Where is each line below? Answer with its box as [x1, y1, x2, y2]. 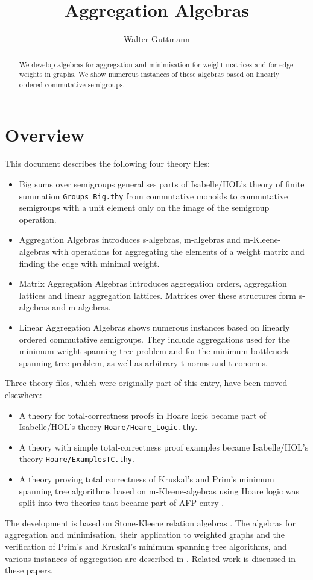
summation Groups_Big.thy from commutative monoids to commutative [19, 189, 288, 202]
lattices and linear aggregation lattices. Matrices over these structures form [19, 288, 296, 301]
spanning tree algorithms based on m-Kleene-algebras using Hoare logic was [19, 484, 299, 497]
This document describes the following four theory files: [5, 157, 210, 170]
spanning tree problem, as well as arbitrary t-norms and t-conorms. [19, 356, 268, 369]
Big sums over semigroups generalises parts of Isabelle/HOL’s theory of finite [19, 178, 305, 190]
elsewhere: [5, 388, 42, 401]
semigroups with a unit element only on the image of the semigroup [19, 201, 270, 214]
